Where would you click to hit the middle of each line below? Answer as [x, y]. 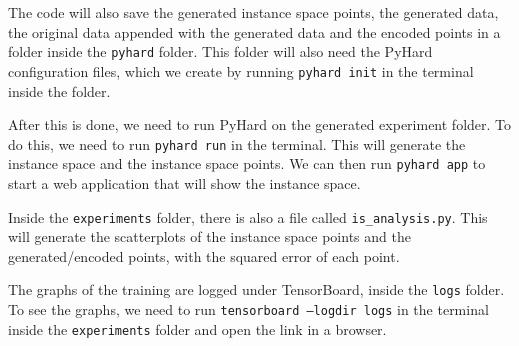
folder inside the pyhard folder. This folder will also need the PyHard [220, 51]
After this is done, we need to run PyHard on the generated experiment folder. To [260, 124]
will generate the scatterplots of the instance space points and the [209, 236]
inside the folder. [59, 90]
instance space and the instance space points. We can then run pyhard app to [247, 163]
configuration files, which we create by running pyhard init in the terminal [241, 70]
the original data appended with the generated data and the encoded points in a [254, 31]
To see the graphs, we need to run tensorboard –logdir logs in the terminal [248, 309]
